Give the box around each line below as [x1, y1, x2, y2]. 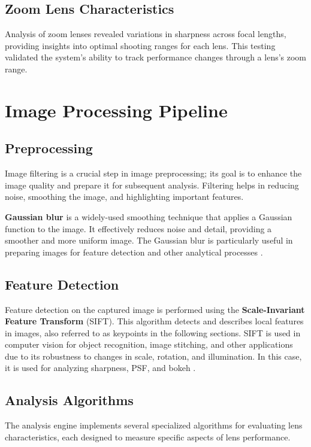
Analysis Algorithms [5, 391, 134, 409]
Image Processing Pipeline [5, 98, 228, 122]
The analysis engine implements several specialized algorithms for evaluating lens [5, 419, 303, 431]
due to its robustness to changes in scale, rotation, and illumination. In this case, [5, 349, 302, 362]
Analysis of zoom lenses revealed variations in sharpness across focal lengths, [5, 28, 286, 40]
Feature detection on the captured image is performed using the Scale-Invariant [5, 303, 305, 315]
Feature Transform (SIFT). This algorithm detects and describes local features [5, 315, 304, 327]
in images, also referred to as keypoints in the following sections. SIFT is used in [5, 326, 301, 339]
